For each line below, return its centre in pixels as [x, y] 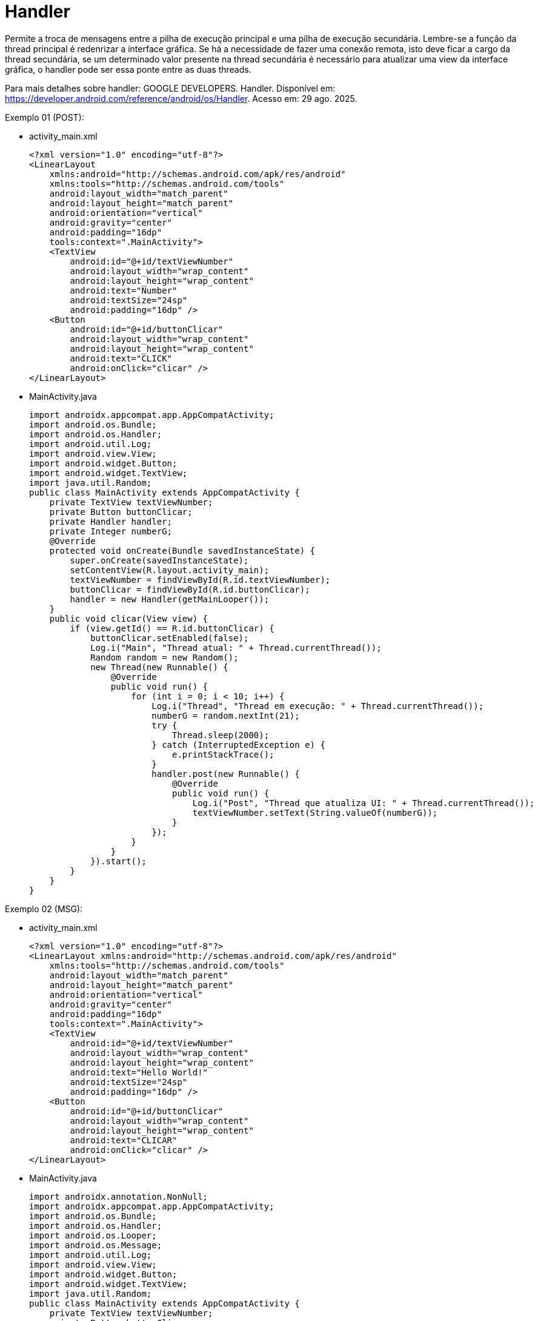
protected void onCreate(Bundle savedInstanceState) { [182, 550]
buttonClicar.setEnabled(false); [170, 638]
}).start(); [118, 861]
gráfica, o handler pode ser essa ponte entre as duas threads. [128, 69]
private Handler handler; [111, 521]
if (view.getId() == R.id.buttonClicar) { [172, 628]
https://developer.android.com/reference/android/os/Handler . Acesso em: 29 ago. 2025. [181, 98]
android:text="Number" [124, 290]
